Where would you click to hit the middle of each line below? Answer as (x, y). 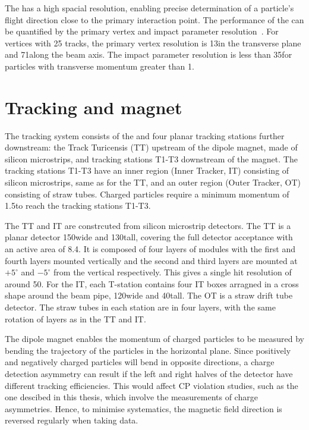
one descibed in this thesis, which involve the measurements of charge (131, 397)
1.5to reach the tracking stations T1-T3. (78, 205)
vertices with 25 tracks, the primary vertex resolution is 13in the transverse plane (153, 43)
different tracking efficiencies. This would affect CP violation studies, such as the (152, 385)
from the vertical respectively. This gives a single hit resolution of (173, 272)
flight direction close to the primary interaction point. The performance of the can (154, 19)
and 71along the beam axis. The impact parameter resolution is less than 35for (149, 54)
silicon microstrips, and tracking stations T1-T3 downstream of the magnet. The (151, 158)
